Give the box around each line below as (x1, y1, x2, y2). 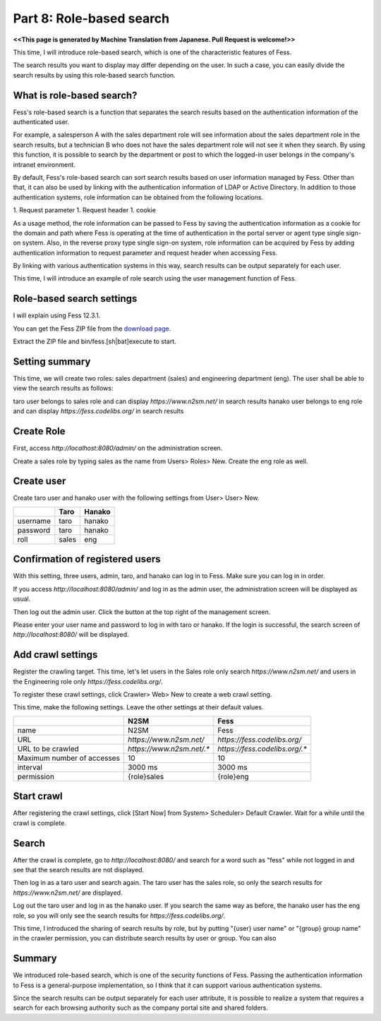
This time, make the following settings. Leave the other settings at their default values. (13, 703, 264, 711)
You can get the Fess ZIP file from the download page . (13, 324, 171, 333)
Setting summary (13, 355, 91, 367)
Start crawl (13, 790, 63, 802)
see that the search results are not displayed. (13, 865, 145, 874)
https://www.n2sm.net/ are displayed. (13, 888, 123, 897)
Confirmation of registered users (13, 554, 161, 565)
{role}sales (128, 771, 164, 781)
